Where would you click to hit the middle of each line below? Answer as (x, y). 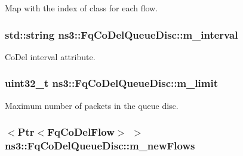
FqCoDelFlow (81, 132)
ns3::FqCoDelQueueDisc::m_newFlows (100, 146)
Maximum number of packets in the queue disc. (92, 105)
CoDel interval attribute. (50, 56)
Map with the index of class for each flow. (81, 8)
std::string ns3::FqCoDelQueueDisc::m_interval (121, 34)
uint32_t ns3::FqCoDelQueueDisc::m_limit (111, 83)
